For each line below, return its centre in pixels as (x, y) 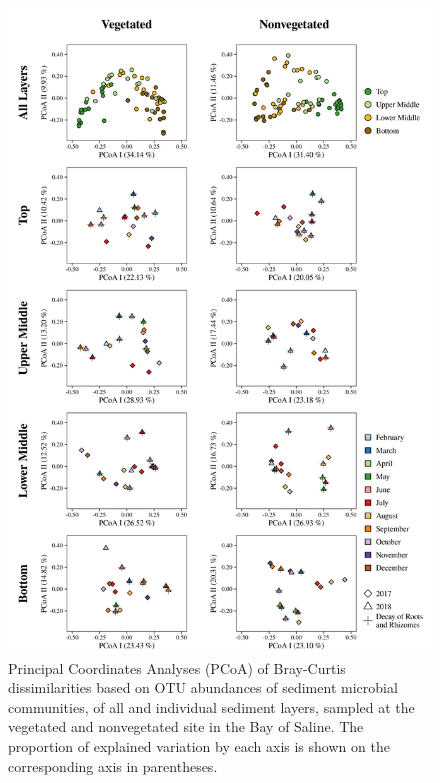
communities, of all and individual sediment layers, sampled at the (211, 706)
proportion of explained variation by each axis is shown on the (199, 746)
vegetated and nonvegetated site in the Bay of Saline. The (186, 726)
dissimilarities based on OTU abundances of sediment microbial (203, 687)
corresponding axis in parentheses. (113, 765)
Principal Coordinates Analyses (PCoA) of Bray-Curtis (177, 667)
